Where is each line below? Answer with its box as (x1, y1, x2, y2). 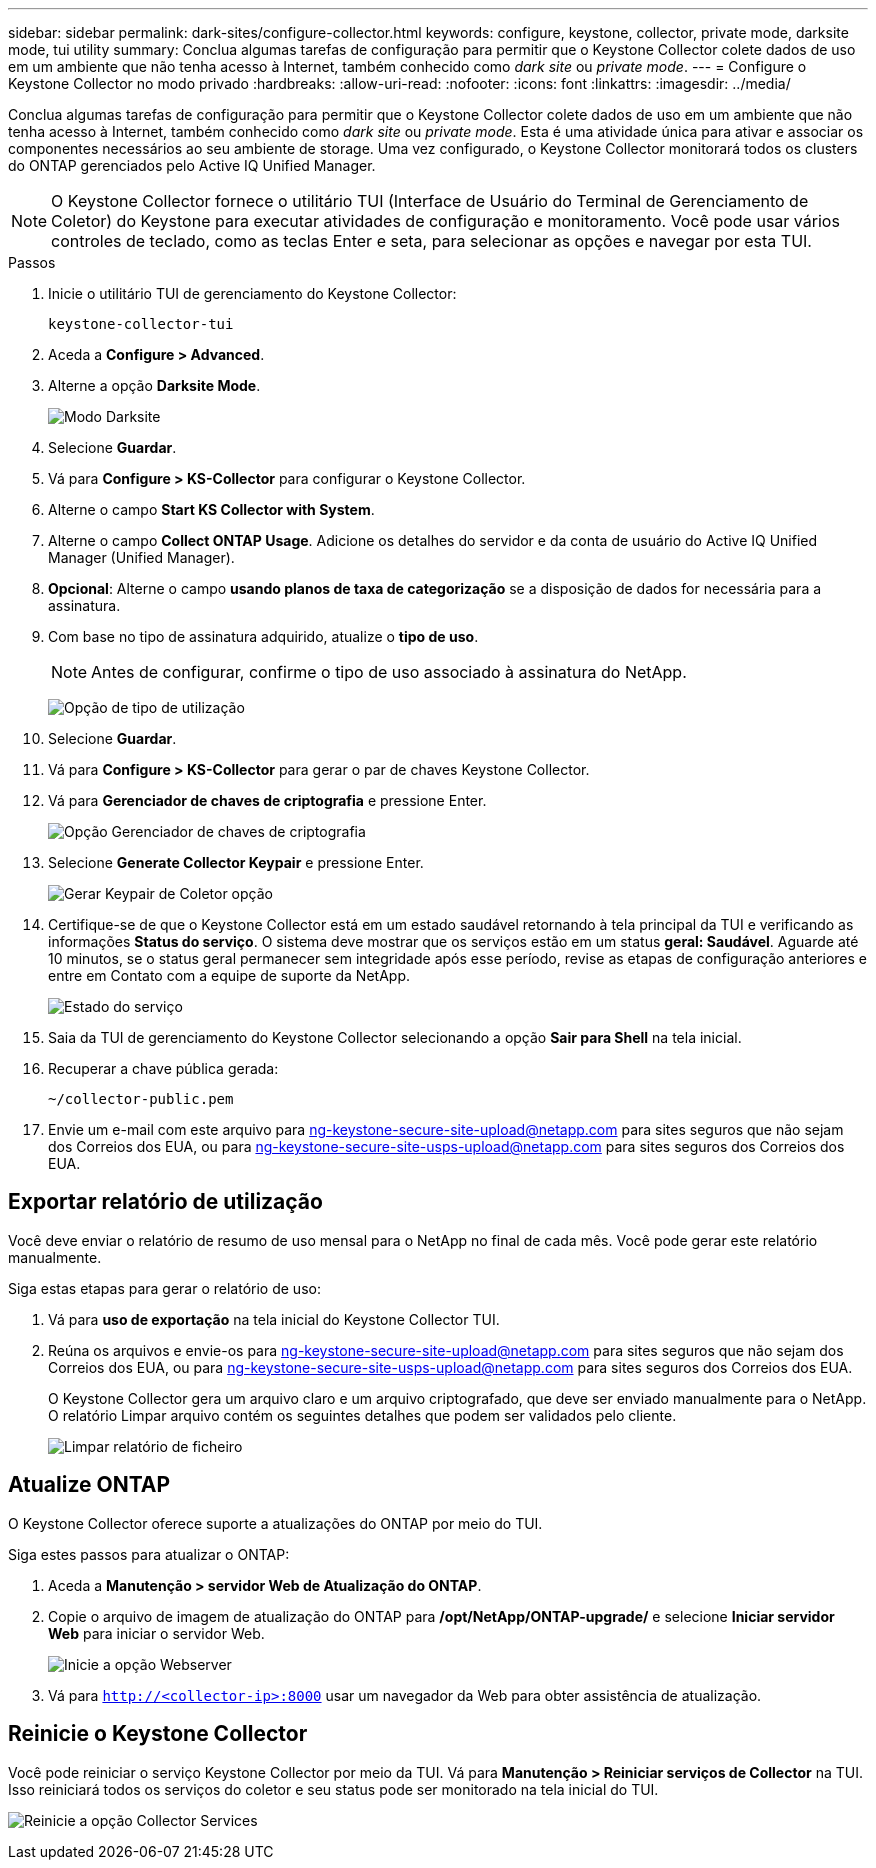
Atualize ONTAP (8, 1472, 171, 1498)
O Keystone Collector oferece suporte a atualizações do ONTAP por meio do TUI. (8, 1514, 543, 1532)
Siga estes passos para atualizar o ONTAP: (8, 1545, 290, 1563)
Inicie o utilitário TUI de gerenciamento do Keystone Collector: (48, 285, 457, 302)
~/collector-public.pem (48, 1091, 234, 1107)
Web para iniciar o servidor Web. (48, 1624, 265, 1642)
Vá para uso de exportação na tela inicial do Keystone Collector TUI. (48, 1310, 500, 1328)
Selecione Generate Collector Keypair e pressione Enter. (48, 854, 424, 871)
